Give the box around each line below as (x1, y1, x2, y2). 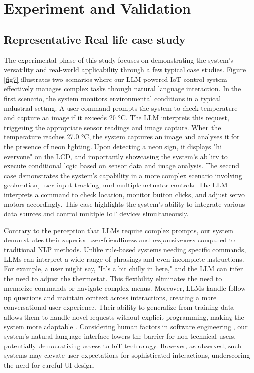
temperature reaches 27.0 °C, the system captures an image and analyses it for (4, 132, 240, 142)
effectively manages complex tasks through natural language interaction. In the (4, 83, 241, 94)
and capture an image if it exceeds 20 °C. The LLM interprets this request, (4, 112, 229, 123)
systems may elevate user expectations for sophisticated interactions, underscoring (4, 350, 250, 360)
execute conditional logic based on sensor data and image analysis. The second (4, 160, 240, 171)
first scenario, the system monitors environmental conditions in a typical (4, 93, 221, 103)
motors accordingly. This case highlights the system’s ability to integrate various (4, 199, 245, 209)
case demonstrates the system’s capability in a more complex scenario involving (4, 170, 242, 180)
